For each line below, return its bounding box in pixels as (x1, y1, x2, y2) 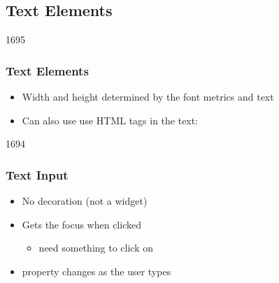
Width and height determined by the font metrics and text (22, 89, 274, 104)
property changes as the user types (22, 263, 171, 278)
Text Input (6, 166, 69, 183)
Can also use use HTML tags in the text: (22, 113, 199, 127)
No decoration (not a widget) (22, 194, 148, 208)
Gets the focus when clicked (22, 217, 141, 231)
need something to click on (38, 240, 153, 255)
